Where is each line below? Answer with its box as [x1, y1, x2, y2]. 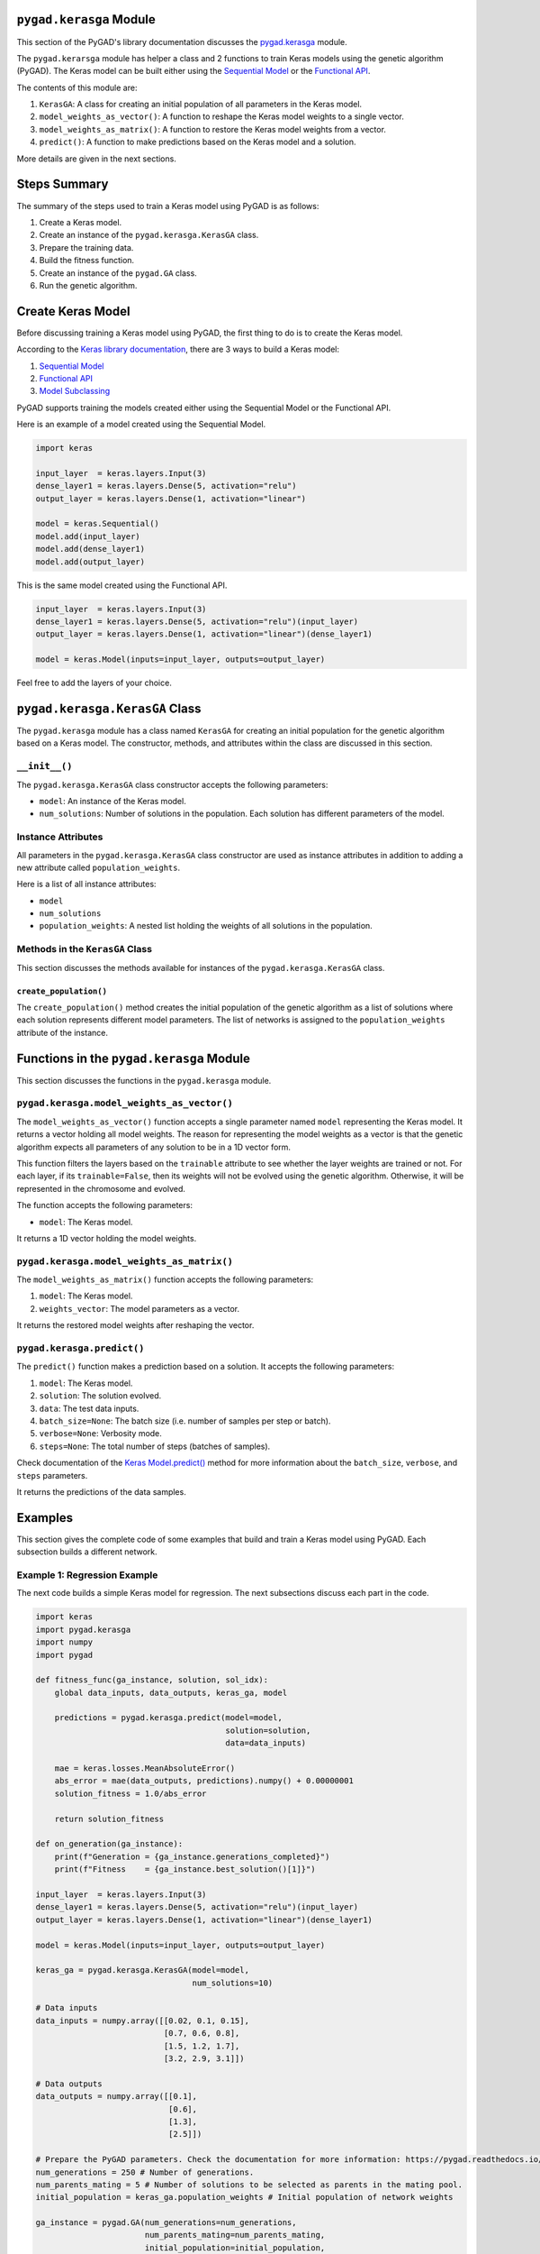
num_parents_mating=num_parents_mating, [144, 2230, 326, 2240]
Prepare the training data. [39, 242, 134, 252]
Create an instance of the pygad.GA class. [39, 267, 197, 279]
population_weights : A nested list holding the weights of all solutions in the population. [39, 921, 373, 931]
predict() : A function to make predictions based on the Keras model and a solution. [39, 136, 356, 148]
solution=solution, [225, 1725, 311, 1736]
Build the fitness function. [39, 255, 135, 266]
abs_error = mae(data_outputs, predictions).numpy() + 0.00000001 [54, 1776, 355, 1786]
